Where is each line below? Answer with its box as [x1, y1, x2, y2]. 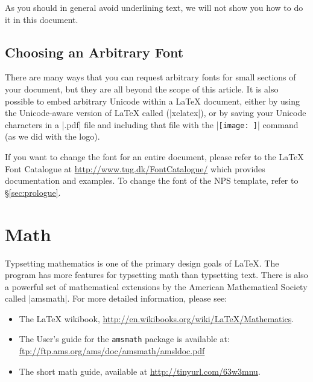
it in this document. [5, 13, 78, 25]
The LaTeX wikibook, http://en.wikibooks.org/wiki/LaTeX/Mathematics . [19, 312, 294, 325]
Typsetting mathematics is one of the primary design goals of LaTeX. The [5, 256, 279, 269]
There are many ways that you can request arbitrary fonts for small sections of [5, 71, 296, 83]
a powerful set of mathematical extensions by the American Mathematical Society [5, 280, 308, 293]
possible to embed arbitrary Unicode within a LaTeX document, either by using [5, 94, 300, 107]
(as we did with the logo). [5, 130, 100, 143]
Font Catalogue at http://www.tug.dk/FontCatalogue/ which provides [5, 162, 265, 175]
